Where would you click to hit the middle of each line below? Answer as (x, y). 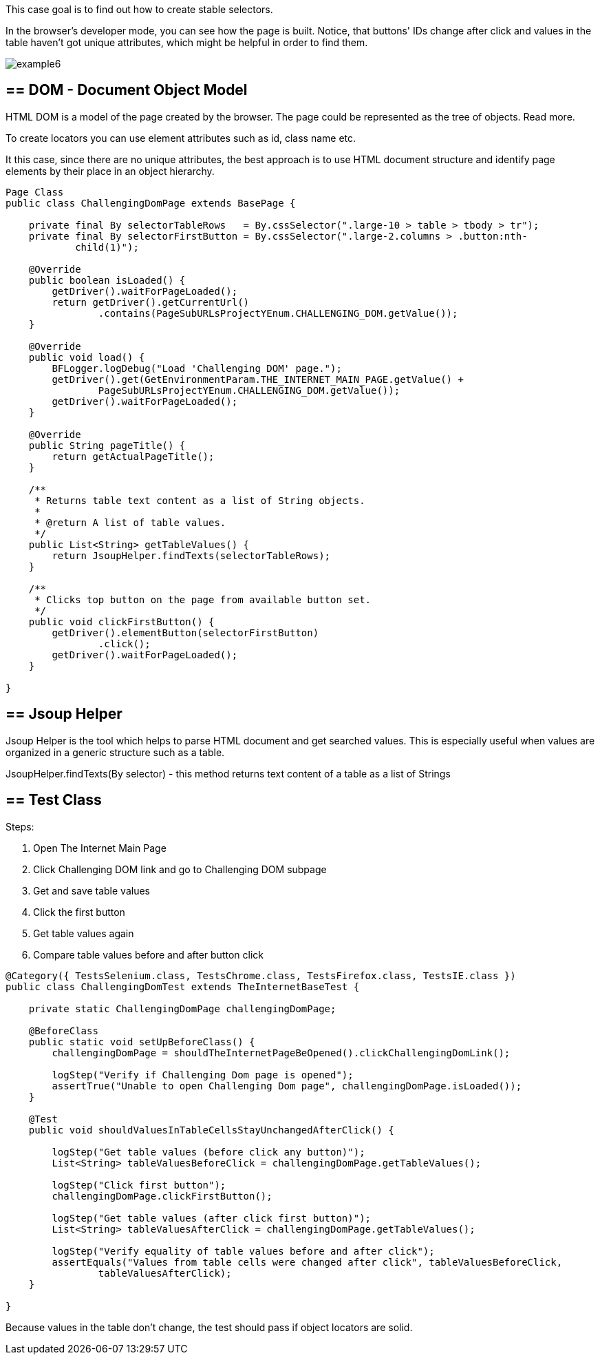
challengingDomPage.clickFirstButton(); (162, 1196)
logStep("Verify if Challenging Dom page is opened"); (203, 1075)
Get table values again (84, 933)
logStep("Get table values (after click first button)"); (212, 1218)
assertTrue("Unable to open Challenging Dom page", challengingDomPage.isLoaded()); (287, 1086)
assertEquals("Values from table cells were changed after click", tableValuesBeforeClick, (307, 1262)
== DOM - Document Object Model (127, 90)
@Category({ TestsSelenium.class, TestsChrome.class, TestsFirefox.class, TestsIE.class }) (261, 975)
